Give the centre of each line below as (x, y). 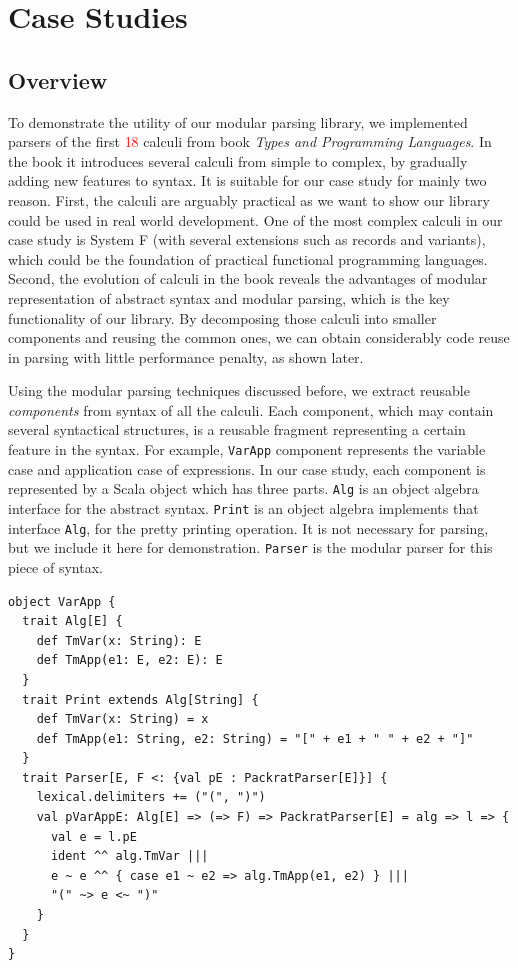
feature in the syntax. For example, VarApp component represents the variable (247, 449)
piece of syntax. (55, 566)
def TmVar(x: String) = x (122, 719)
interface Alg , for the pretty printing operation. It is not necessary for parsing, (248, 527)
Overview (58, 79)
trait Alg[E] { (72, 621)
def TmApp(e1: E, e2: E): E (129, 660)
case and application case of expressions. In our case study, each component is (247, 468)
